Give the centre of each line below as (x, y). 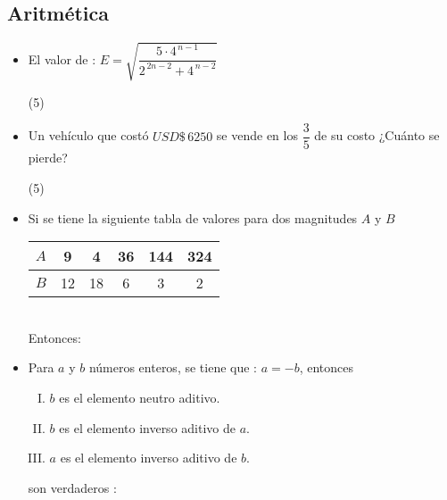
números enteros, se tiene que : (173, 367)
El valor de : (62, 58)
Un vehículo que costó (88, 135)
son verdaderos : (72, 487)
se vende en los (257, 135)
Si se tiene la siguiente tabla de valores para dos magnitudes (193, 217)
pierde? (48, 158)
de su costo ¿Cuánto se (377, 135)
